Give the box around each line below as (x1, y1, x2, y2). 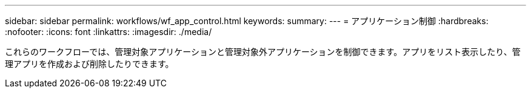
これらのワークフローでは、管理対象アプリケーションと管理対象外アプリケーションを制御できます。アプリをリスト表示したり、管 (5, 46, 521, 57)
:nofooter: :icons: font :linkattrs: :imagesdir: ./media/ (5, 27, 212, 37)
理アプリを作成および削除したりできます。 (5, 59, 174, 69)
